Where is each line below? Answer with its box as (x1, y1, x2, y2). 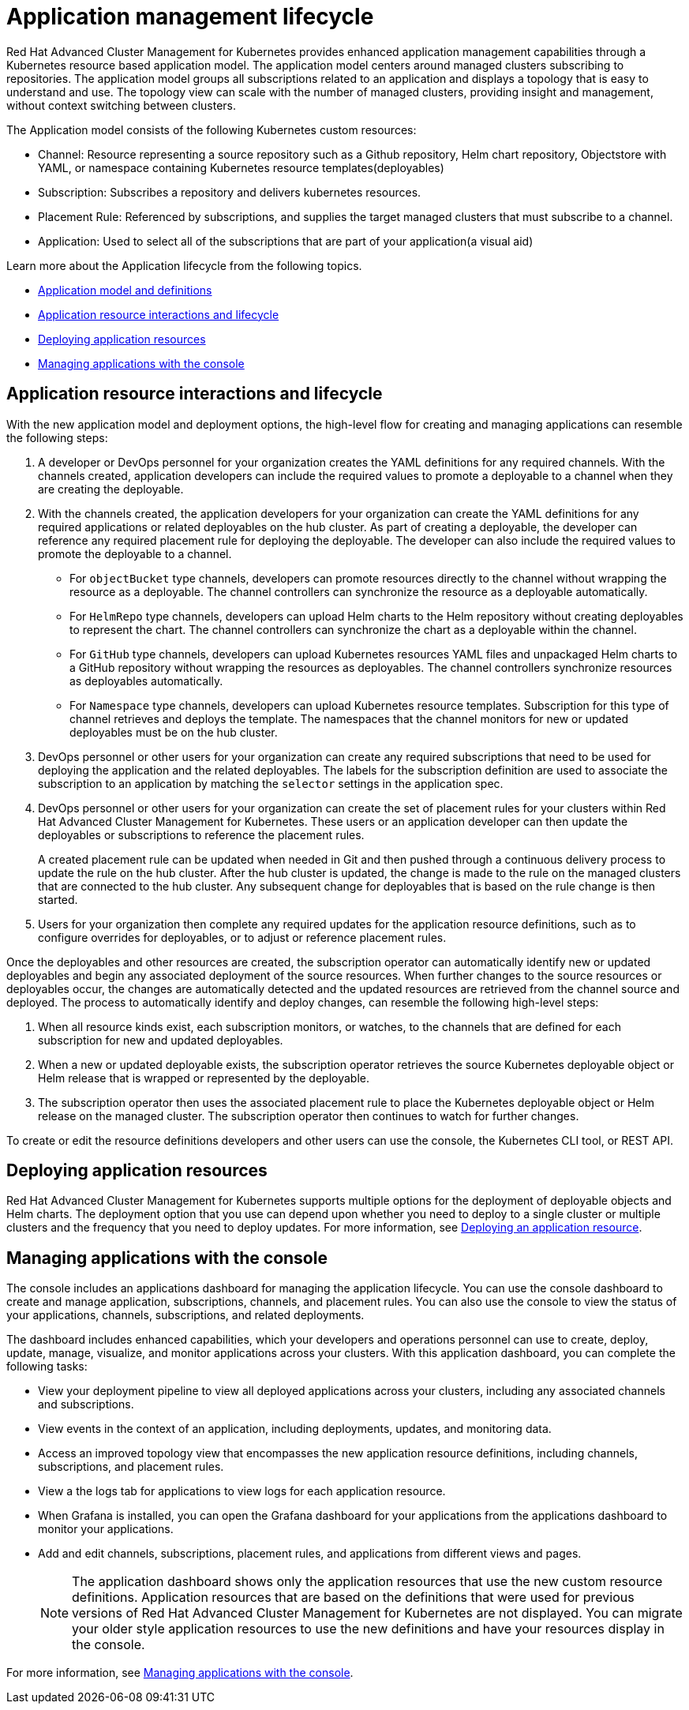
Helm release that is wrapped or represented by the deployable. (38, 1071, 369, 1085)
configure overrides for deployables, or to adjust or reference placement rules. (38, 930, 447, 944)
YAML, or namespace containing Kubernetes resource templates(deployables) (38, 160, 444, 174)
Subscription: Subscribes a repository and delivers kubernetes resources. (38, 185, 421, 199)
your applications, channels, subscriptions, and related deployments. (6, 1308, 365, 1322)
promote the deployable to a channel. (38, 546, 232, 561)
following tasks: (6, 1359, 88, 1374)
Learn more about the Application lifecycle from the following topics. (6, 258, 362, 272)
